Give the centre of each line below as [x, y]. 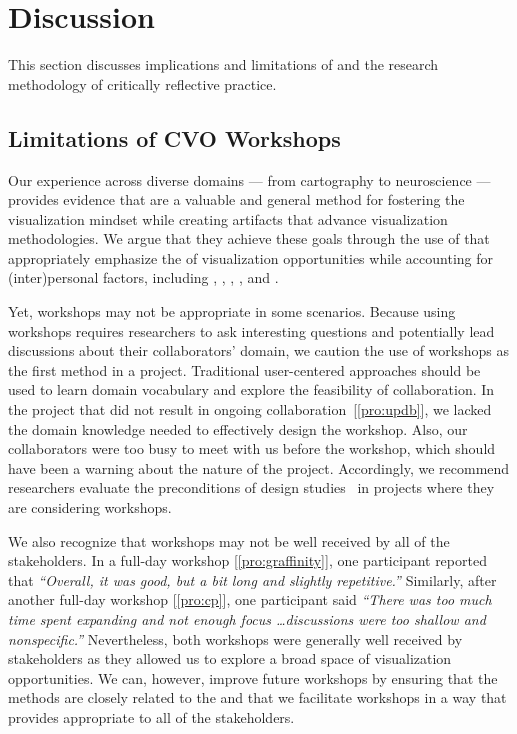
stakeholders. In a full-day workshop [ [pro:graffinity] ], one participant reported [247, 560]
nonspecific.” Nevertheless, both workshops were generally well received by [235, 638]
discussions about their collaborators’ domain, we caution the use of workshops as [258, 350]
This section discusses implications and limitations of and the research [223, 64]
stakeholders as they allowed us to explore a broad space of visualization [230, 658]
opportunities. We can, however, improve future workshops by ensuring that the [253, 677]
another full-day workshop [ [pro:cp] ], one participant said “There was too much [250, 599]
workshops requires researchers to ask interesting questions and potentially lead [251, 330]
